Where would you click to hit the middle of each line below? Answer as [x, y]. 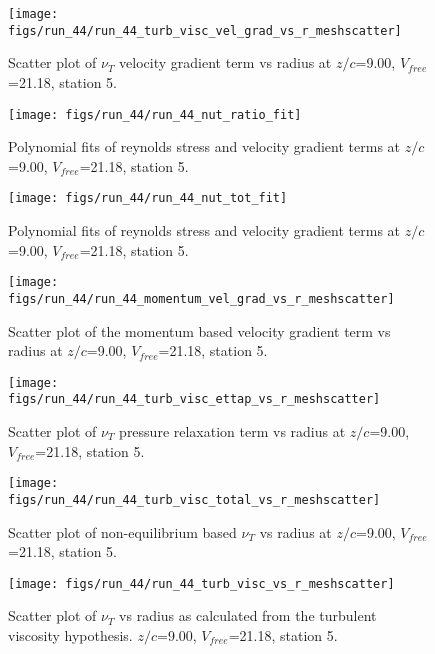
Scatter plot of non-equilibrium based [122, 531]
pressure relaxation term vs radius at [232, 431]
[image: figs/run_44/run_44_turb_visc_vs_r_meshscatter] [201, 583]
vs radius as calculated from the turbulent [248, 615]
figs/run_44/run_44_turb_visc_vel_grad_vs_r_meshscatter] [205, 30]
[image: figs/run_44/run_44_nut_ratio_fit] [155, 114]
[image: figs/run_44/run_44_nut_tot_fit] [148, 198]
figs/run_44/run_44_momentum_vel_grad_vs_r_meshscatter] [201, 298]
